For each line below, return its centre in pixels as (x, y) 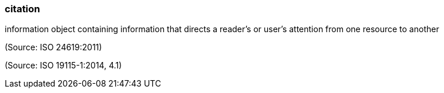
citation (23, 9)
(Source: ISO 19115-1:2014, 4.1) (63, 66)
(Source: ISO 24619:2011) (53, 47)
